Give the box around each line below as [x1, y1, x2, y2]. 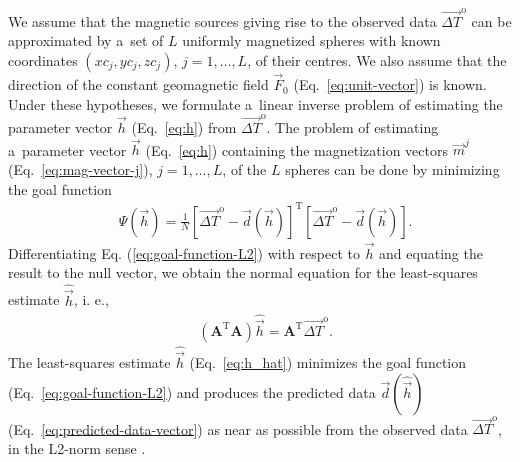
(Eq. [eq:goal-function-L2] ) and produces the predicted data [8, 381, 376, 402]
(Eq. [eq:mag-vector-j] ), [8, 158, 153, 179]
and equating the [379, 242, 483, 263]
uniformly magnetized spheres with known [182, 30, 441, 51]
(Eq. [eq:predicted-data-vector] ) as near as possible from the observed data [8, 418, 468, 439]
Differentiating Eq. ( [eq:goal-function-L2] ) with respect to [8, 242, 360, 263]
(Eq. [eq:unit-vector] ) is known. [293, 74, 487, 95]
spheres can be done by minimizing [285, 158, 500, 179]
